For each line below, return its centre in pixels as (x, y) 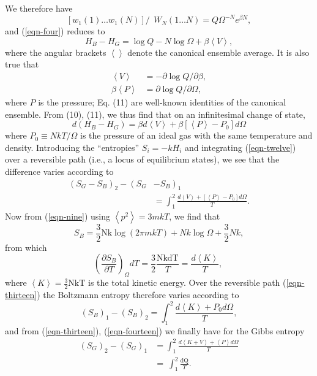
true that (22, 64)
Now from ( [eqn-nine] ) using (58, 216)
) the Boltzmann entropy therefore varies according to (138, 294)
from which (26, 247)
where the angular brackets (56, 52)
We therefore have (39, 8)
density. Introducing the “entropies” (72, 147)
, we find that (195, 216)
